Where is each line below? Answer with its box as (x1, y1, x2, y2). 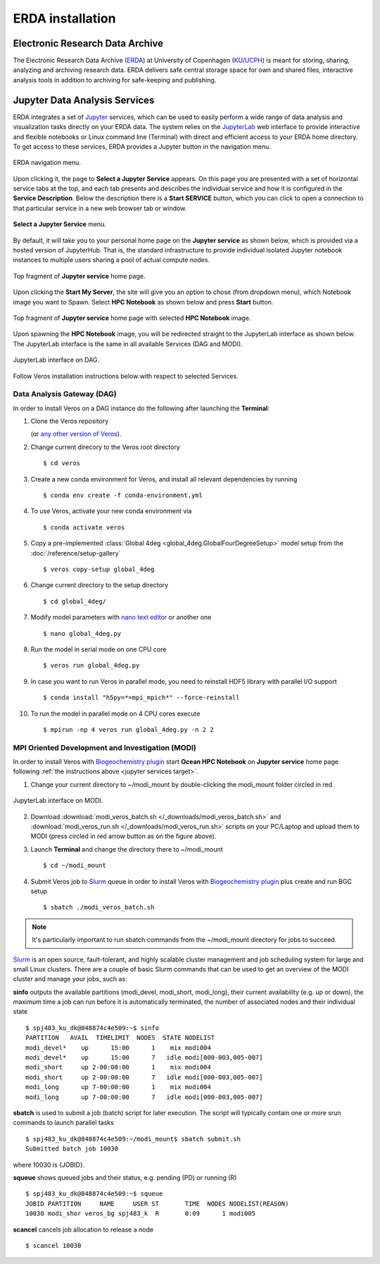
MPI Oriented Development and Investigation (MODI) (13, 742, 196, 752)
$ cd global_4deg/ (43, 597, 107, 606)
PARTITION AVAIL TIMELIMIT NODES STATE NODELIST (25, 1033, 215, 1042)
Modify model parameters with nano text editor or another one (30, 613, 212, 622)
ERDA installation (13, 11, 116, 26)
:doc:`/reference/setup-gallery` (30, 548, 121, 557)
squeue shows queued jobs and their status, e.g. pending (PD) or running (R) (13, 1173, 237, 1182)
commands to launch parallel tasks (13, 1118, 114, 1127)
